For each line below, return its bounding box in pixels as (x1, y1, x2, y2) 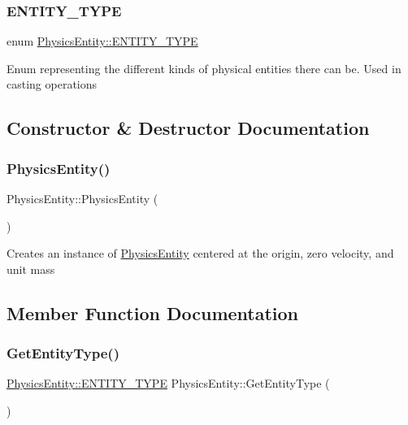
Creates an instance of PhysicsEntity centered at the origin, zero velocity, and (7, 245, 394, 262)
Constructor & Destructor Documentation (7, 115, 370, 141)
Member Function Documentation (7, 300, 299, 325)
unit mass (7, 260, 55, 277)
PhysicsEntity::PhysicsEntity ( (7, 190, 158, 206)
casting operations (7, 76, 98, 93)
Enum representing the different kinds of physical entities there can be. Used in (7, 59, 401, 76)
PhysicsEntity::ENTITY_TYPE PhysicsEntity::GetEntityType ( (7, 375, 330, 392)
